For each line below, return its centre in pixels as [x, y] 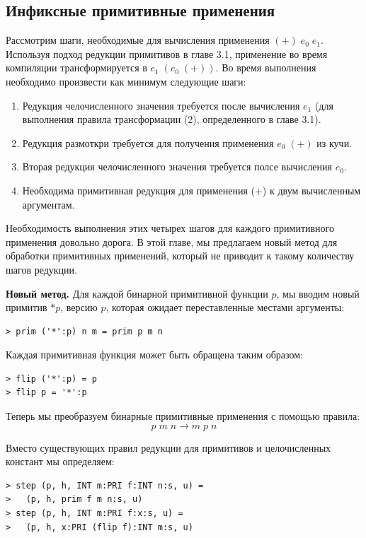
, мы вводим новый [318, 293]
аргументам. [48, 204]
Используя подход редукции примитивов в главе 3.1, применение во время [167, 53]
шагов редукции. [41, 269]
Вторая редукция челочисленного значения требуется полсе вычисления [177, 166]
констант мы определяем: [60, 461]
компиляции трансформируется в [76, 68]
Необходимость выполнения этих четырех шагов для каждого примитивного [170, 228]
